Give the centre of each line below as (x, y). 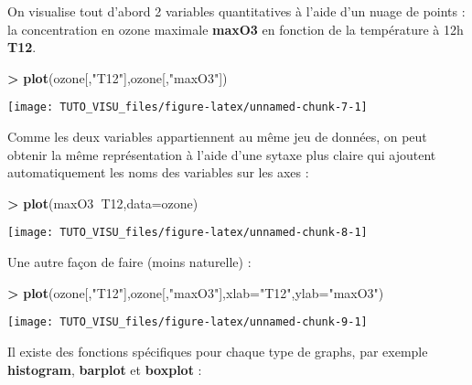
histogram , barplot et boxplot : (105, 369)
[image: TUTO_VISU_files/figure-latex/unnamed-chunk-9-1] (188, 322)
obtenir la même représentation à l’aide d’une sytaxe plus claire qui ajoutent (222, 154)
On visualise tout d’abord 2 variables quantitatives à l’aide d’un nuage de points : (236, 11)
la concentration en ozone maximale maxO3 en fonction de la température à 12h (236, 29)
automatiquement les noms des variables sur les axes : (158, 172)
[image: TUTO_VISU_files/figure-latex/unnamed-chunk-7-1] (188, 107)
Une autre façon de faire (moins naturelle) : (129, 262)
